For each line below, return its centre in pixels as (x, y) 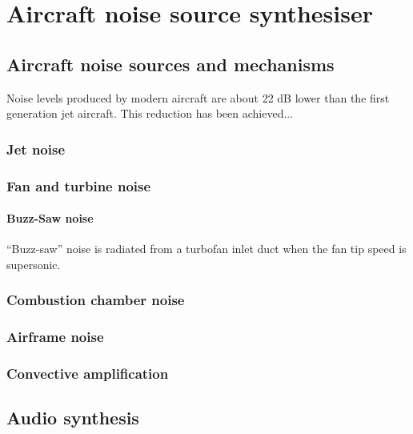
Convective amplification (88, 374)
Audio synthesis (73, 418)
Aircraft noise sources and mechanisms (170, 64)
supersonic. (34, 264)
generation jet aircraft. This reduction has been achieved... (150, 113)
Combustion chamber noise (96, 300)
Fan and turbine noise (79, 185)
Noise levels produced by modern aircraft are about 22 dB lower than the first (198, 97)
